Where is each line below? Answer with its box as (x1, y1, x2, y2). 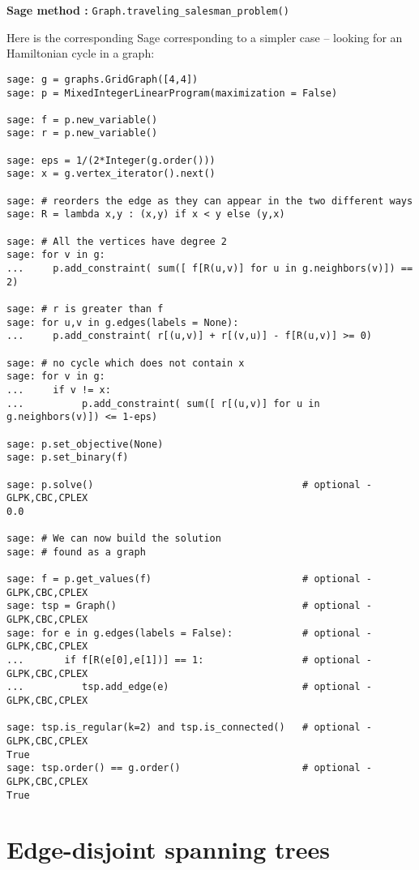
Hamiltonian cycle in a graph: (6, 45, 155, 62)
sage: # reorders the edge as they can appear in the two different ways (6, 195, 413, 207)
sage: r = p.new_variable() (6, 127, 158, 139)
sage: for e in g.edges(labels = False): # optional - (6, 627, 373, 639)
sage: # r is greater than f (6, 303, 164, 315)
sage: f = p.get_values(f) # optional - (6, 573, 373, 585)
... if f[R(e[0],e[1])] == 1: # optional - (6, 654, 373, 666)
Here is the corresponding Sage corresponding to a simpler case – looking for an (6, 28, 403, 45)
